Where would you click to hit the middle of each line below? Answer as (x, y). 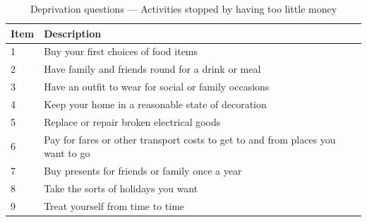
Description (73, 33)
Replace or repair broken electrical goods (132, 121)
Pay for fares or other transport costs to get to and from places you (190, 139)
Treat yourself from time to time (114, 205)
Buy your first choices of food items (121, 51)
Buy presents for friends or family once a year (143, 171)
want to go (67, 153)
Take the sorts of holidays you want (121, 188)
